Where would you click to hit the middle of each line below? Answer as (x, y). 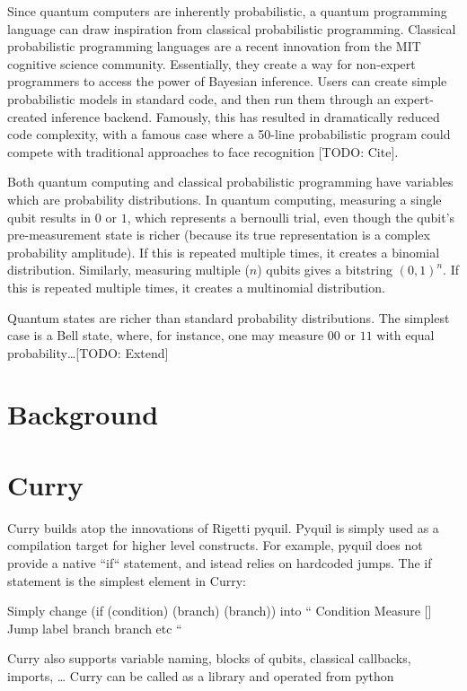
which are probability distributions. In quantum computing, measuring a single (225, 199)
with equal (405, 335)
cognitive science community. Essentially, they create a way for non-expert (211, 63)
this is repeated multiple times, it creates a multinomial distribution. (196, 287)
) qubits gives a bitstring (325, 270)
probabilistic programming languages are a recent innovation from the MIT (214, 46)
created (27, 116)
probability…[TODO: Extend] (88, 352)
